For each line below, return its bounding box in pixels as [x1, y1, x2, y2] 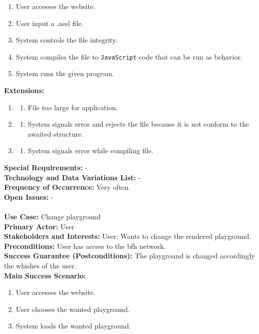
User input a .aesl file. [16, 18, 84, 28]
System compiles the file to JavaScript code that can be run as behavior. [16, 51, 243, 62]
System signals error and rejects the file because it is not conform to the [28, 119, 249, 129]
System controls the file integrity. [16, 35, 118, 45]
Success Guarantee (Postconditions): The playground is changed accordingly [4, 250, 255, 261]
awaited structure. [28, 128, 84, 139]
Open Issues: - [4, 191, 54, 202]
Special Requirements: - [4, 162, 88, 172]
